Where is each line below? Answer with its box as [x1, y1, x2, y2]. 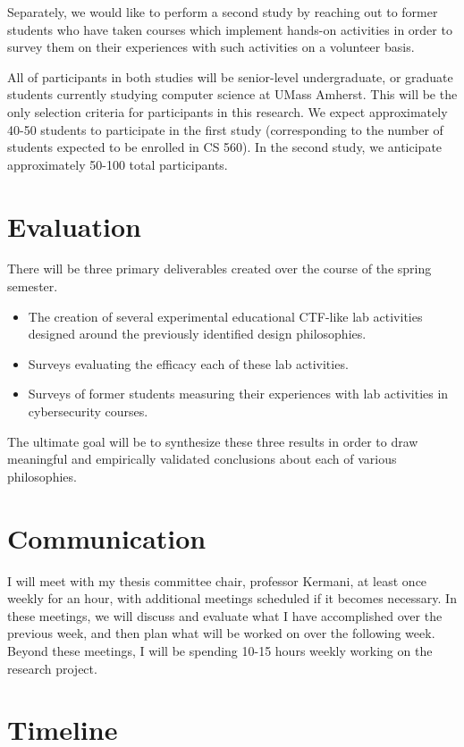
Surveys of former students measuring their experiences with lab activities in [28, 384, 449, 403]
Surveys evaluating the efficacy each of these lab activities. [28, 354, 349, 373]
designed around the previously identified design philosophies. [28, 324, 367, 343]
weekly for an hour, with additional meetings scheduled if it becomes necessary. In [7, 589, 457, 608]
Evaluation [7, 207, 141, 244]
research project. [7, 659, 97, 677]
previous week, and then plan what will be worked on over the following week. [7, 624, 435, 642]
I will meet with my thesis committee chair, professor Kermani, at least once [7, 571, 427, 590]
